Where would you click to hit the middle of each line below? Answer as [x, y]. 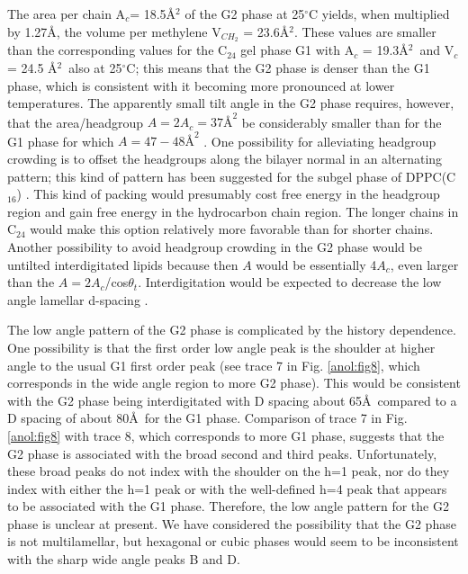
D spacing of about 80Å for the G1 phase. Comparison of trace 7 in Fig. [207, 418]
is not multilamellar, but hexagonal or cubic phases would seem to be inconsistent [233, 541]
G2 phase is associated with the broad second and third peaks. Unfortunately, [222, 453]
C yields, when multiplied [379, 13]
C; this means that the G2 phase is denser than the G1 [278, 68]
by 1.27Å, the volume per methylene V [114, 31]
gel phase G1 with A [297, 50]
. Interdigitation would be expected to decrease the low [290, 282]
